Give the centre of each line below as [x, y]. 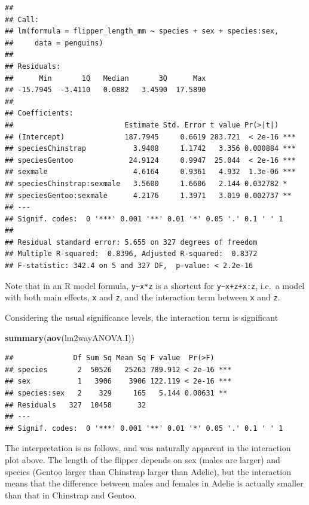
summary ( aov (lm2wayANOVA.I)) [70, 337]
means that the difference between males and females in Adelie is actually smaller [154, 483]
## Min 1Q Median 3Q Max [105, 78]
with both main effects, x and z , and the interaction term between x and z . [143, 297]
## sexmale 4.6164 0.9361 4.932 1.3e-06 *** [150, 172]
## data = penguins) [54, 43]
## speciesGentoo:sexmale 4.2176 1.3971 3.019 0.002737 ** [148, 195]
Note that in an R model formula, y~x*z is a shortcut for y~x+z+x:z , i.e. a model [155, 285]
